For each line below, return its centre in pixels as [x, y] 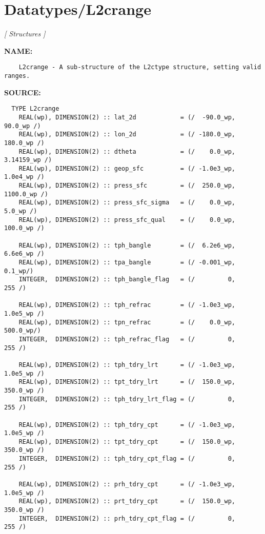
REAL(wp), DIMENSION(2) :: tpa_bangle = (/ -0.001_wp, [127, 263]
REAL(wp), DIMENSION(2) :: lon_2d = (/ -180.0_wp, [127, 135]
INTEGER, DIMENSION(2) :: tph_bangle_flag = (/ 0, [127, 280]
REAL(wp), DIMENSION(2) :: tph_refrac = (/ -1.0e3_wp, [127, 305]
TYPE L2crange [35, 109]
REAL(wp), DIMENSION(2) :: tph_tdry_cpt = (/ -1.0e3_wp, [127, 425]
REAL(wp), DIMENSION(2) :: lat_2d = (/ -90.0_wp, [127, 117]
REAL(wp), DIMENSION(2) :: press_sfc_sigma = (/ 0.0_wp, [127, 203]
